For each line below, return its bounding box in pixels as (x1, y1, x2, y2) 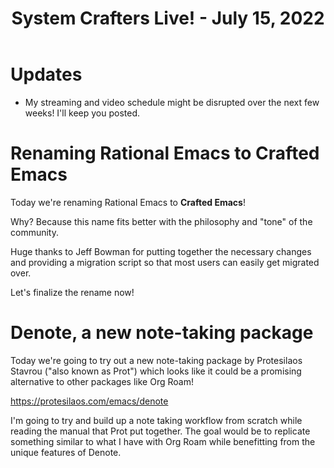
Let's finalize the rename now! (10, 286, 135, 298)
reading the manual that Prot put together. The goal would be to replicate (10, 425, 311, 437)
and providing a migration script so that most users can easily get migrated (10, 256, 320, 268)
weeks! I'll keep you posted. (24, 107, 141, 119)
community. (10, 226, 59, 238)
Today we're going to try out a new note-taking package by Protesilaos (10, 354, 303, 366)
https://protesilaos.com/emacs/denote (10, 395, 169, 407)
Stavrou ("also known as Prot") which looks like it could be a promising (10, 365, 302, 377)
